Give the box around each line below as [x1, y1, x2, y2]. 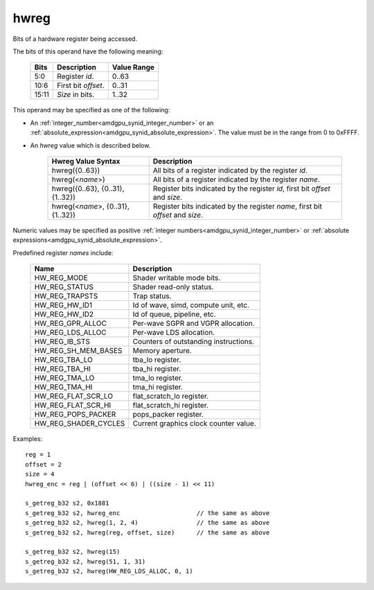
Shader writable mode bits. [132, 273, 221, 283]
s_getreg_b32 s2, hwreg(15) [25, 548, 121, 556]
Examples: [12, 435, 43, 443]
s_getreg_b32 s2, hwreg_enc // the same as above [25, 509, 270, 517]
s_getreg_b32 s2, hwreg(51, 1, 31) [25, 557, 146, 565]
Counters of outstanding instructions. [132, 337, 254, 347]
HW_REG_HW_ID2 [34, 309, 94, 319]
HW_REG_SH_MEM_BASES [34, 346, 123, 356]
